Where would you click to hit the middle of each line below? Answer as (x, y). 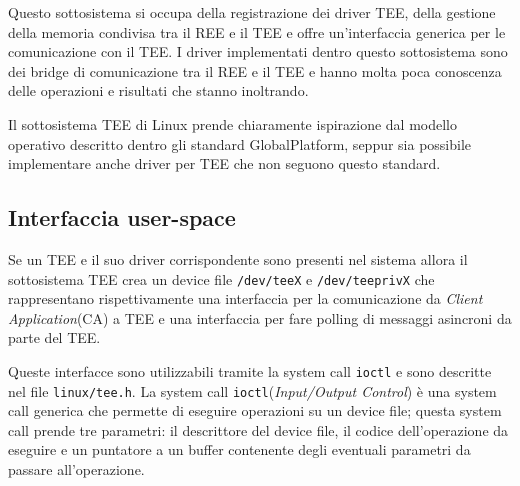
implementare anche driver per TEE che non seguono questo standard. (224, 163)
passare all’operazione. (76, 469)
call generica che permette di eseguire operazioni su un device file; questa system (255, 410)
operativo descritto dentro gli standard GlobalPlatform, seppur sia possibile (240, 143)
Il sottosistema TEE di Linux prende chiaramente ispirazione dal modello (233, 123)
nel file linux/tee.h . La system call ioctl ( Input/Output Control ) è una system (252, 390)
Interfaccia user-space (122, 217)
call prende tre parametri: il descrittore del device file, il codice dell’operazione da (258, 429)
